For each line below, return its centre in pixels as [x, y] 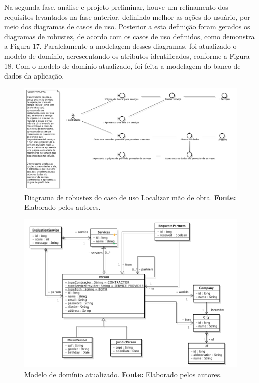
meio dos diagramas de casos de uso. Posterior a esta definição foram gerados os [127, 26]
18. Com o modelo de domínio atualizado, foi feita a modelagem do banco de [122, 66]
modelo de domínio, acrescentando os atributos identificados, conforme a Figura [127, 56]
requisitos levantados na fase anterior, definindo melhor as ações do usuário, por [127, 16]
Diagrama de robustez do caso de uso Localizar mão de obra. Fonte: [130, 197]
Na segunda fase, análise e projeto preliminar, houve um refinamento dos [116, 7]
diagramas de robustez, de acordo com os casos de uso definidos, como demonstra [129, 36]
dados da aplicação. [34, 76]
